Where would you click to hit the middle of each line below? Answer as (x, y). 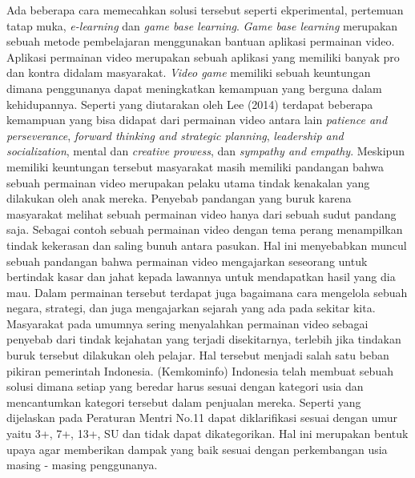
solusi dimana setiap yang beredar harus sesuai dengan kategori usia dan (185, 386)
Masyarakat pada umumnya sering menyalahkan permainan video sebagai (187, 323)
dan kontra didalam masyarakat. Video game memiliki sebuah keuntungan (189, 72)
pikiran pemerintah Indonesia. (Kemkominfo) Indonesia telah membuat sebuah (200, 370)
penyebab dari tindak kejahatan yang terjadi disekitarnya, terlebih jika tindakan (204, 339)
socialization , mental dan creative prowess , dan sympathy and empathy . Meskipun (205, 151)
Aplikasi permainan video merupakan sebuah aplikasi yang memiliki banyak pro (203, 56)
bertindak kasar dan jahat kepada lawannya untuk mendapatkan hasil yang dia (201, 277)
